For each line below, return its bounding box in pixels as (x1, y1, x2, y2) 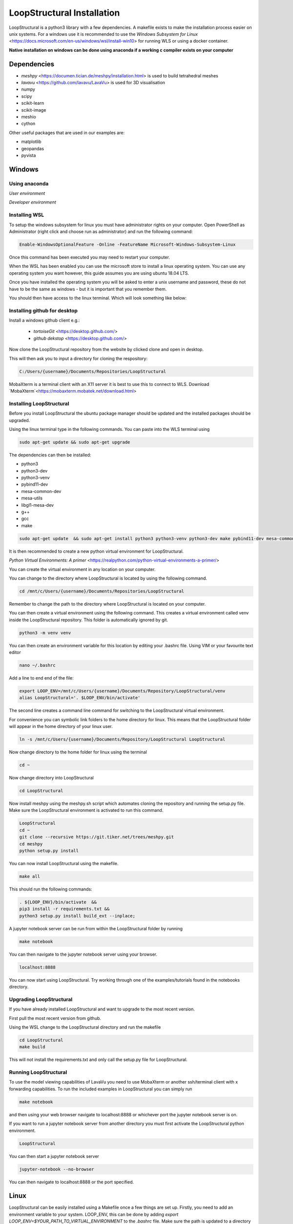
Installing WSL (9, 212, 44, 218)
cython (21, 120, 36, 127)
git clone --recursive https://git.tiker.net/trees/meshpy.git (19, 834, 174, 840)
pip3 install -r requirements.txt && (19, 906, 110, 912)
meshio (21, 114, 36, 119)
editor (9, 649, 21, 656)
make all (19, 873, 41, 879)
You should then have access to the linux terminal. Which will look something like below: (9, 295, 187, 301)
